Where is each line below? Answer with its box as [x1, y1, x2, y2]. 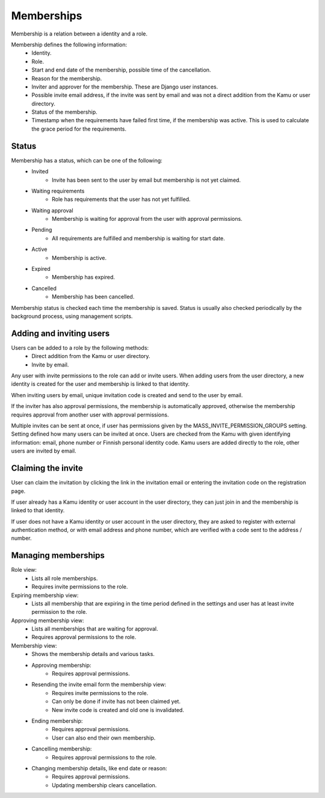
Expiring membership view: [11, 592, 79, 599]
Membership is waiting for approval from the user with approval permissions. [52, 215, 243, 223]
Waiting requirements [31, 187, 85, 194]
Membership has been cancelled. [52, 293, 135, 300]
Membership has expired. [52, 274, 116, 281]
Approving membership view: [11, 617, 84, 624]
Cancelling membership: [31, 745, 92, 752]
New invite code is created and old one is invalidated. [52, 706, 185, 713]
